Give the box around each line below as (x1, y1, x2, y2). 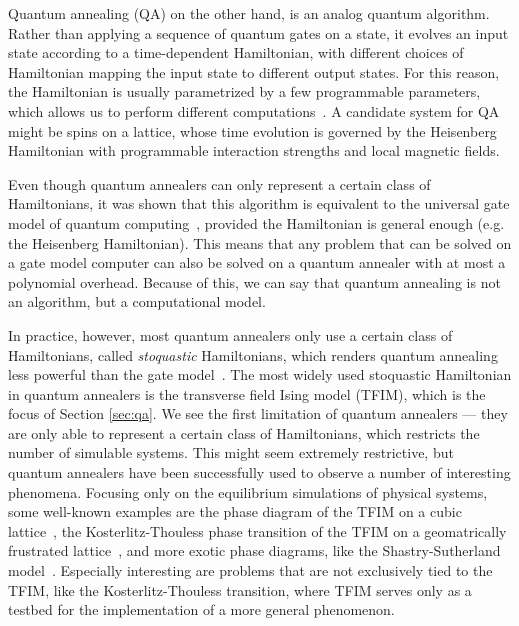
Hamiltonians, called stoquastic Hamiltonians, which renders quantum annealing (8, 344, 498, 365)
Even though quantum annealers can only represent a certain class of (8, 173, 431, 194)
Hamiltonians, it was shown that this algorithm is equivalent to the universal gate (8, 193, 510, 214)
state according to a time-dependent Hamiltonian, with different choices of (8, 42, 464, 63)
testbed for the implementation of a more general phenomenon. (8, 599, 395, 620)
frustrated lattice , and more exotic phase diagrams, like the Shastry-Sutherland (8, 540, 501, 561)
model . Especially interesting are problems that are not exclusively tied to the (8, 560, 493, 581)
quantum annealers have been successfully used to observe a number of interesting (8, 462, 511, 483)
